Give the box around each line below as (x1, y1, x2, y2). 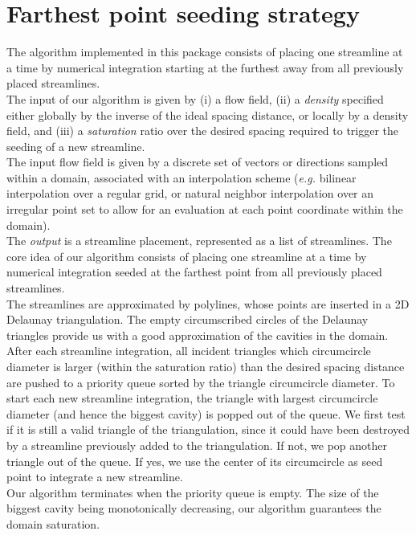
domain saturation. (6, 515, 100, 532)
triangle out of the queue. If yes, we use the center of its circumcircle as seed (6, 452, 383, 469)
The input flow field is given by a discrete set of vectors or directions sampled (6, 153, 389, 170)
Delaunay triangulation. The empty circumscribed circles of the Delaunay (6, 311, 369, 328)
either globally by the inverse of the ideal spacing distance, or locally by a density (6, 106, 409, 123)
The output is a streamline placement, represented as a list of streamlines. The (6, 232, 392, 249)
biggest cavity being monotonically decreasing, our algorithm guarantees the (6, 500, 381, 517)
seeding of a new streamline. (6, 137, 145, 154)
